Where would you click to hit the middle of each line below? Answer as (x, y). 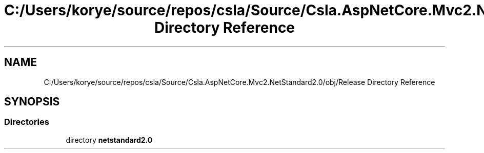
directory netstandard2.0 (109, 140)
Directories (27, 122)
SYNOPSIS (32, 102)
